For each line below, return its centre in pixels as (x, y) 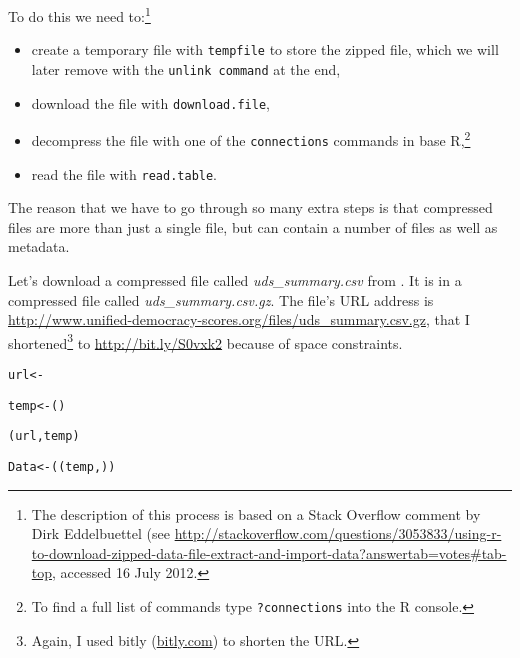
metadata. (39, 246)
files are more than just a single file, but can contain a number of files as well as (253, 226)
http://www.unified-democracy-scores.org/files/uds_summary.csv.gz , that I (239, 319)
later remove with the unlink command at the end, (186, 68)
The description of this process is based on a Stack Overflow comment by (256, 513)
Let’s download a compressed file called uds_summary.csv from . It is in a (235, 279)
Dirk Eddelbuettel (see (100, 533)
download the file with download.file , (150, 102)
